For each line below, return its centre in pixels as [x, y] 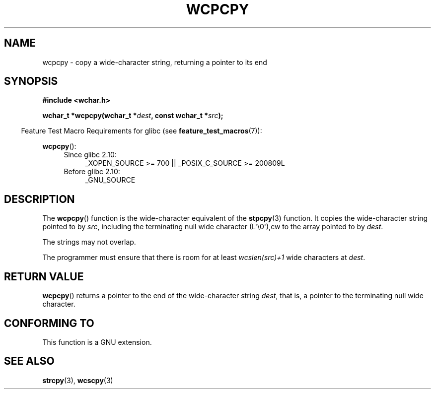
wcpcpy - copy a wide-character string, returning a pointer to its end [155, 62]
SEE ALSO [29, 361]
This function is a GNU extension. [97, 342]
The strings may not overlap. [89, 242]
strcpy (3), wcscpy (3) [78, 380]
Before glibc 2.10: [92, 172]
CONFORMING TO [49, 323]
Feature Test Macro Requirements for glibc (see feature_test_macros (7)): [142, 131]
